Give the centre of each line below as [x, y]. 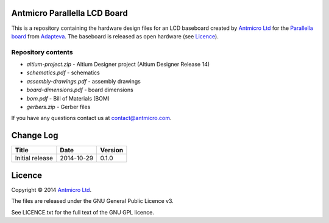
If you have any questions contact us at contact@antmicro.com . [91, 118]
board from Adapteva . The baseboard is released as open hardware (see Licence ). [115, 36]
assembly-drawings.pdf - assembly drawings [84, 81]
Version [112, 150]
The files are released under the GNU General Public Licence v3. [92, 201]
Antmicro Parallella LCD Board [69, 13]
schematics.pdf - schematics [63, 73]
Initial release [34, 158]
